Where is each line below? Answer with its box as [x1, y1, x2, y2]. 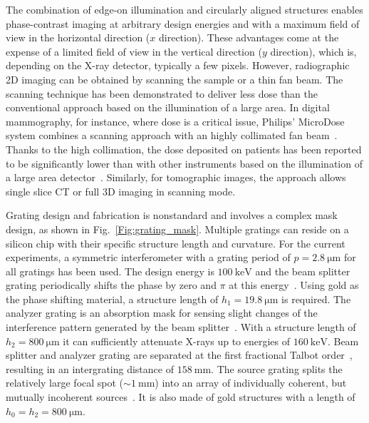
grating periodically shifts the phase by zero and [6, 277, 217, 292]
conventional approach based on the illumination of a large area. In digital [6, 100, 330, 115]
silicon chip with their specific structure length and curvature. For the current [6, 235, 345, 250]
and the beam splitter [255, 263, 350, 278]
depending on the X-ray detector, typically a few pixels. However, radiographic [6, 58, 350, 73]
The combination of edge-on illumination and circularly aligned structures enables [6, 2, 363, 16]
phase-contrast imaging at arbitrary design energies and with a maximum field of [6, 16, 360, 31]
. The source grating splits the [211, 361, 343, 376]
